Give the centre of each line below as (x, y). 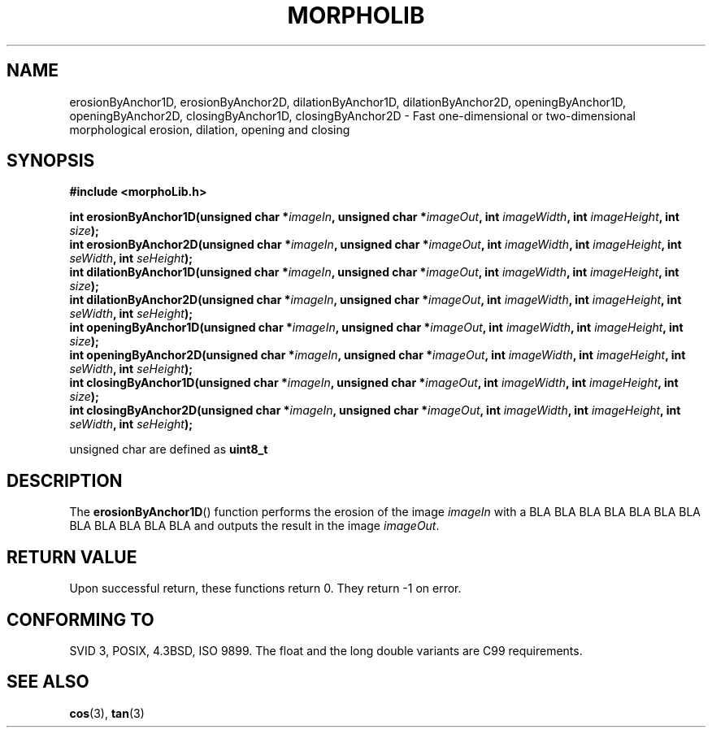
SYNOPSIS (51, 161)
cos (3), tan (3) (107, 713)
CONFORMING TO (80, 619)
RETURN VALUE (72, 557)
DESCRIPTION (65, 480)
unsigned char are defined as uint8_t (169, 450)
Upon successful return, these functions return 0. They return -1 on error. (265, 589)
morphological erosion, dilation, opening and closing (210, 129)
